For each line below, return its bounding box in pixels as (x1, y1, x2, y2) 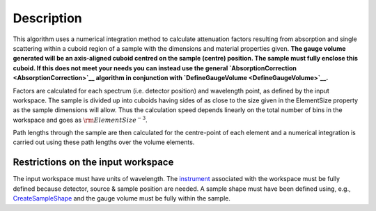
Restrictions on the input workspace (13, 157, 174, 169)
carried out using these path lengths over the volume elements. (13, 138, 195, 146)
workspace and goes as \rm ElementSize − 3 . (13, 115, 148, 124)
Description (13, 10, 83, 26)
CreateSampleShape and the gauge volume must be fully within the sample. (13, 194, 231, 203)
